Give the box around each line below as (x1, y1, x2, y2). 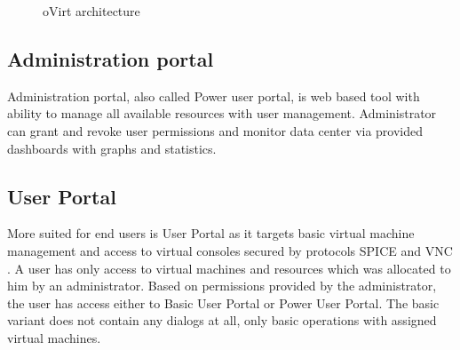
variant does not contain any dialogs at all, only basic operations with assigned (7, 311, 437, 330)
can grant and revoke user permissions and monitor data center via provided (7, 121, 424, 139)
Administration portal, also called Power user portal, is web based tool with (7, 86, 420, 105)
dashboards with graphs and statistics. (7, 139, 217, 157)
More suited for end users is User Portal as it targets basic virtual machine (7, 224, 415, 243)
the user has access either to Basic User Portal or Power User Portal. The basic (7, 293, 440, 312)
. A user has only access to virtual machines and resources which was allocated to (7, 259, 451, 277)
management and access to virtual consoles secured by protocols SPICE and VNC (7, 241, 453, 259)
